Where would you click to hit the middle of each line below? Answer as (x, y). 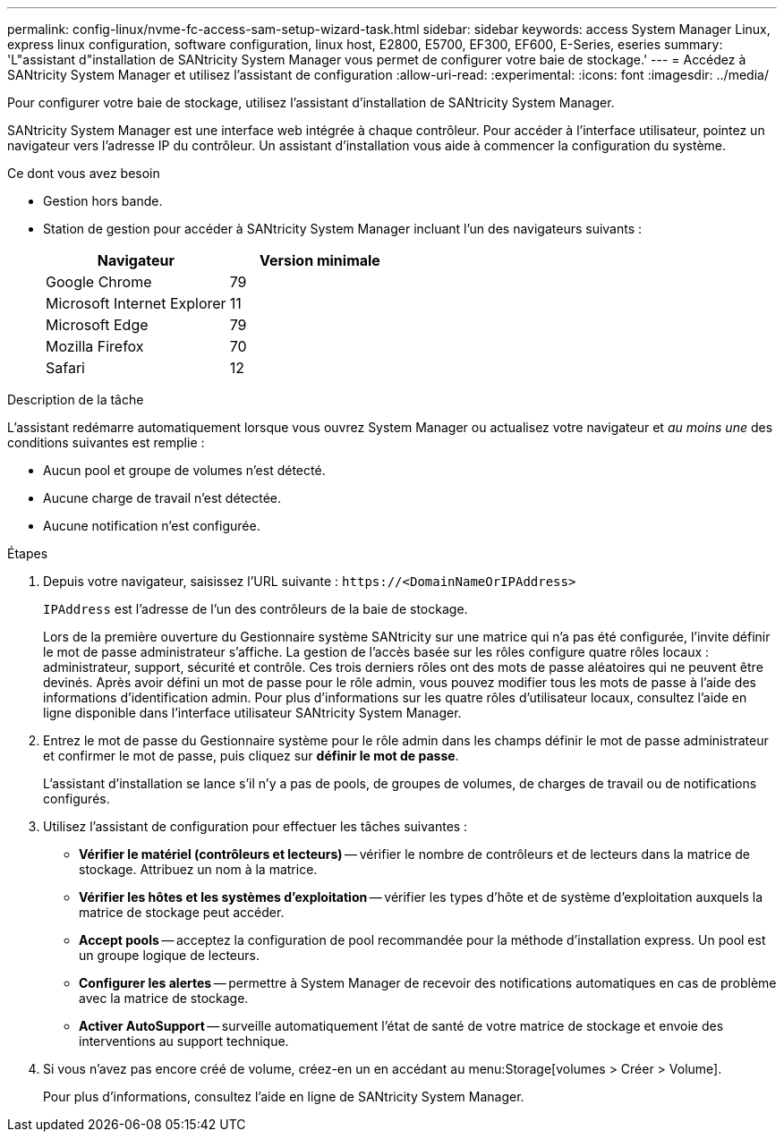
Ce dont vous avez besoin (84, 173)
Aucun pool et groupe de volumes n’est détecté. (184, 470)
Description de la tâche (76, 399)
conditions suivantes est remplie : (106, 442)
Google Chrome (99, 282)
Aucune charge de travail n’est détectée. (162, 498)
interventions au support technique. (184, 1041)
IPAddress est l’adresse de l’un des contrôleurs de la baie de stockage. (256, 609)
